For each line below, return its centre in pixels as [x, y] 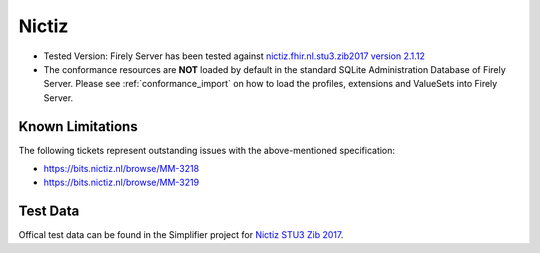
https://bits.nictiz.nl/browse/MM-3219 [121, 182]
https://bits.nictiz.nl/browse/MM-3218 [121, 169]
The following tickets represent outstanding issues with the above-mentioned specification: [206, 150]
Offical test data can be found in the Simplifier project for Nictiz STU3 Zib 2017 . [181, 235]
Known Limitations [78, 126]
